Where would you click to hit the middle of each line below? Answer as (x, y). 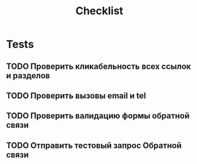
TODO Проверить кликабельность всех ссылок (98, 66)
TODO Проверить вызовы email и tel (76, 95)
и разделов (28, 75)
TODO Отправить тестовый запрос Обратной (94, 145)
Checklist (99, 11)
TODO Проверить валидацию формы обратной (98, 116)
